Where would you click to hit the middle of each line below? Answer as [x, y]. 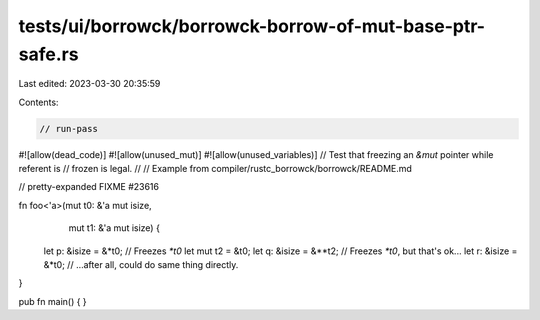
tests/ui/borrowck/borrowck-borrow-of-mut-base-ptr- [251, 26]
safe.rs [48, 54]
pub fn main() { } [52, 301]
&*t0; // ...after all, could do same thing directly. [141, 265]
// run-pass [69, 128]
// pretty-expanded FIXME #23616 [89, 187]
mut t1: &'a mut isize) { [114, 228]
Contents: [38, 102]
